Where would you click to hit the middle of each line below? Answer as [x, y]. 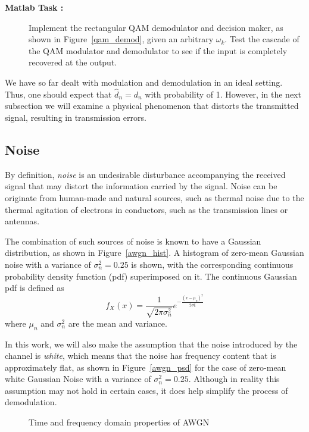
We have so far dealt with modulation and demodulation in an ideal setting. [144, 82]
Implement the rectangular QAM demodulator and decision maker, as [156, 27]
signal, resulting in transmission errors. [76, 117]
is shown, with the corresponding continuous [212, 264]
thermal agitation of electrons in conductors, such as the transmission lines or [146, 209]
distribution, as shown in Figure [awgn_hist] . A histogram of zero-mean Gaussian [154, 253]
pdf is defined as [35, 288]
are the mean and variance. [118, 323]
